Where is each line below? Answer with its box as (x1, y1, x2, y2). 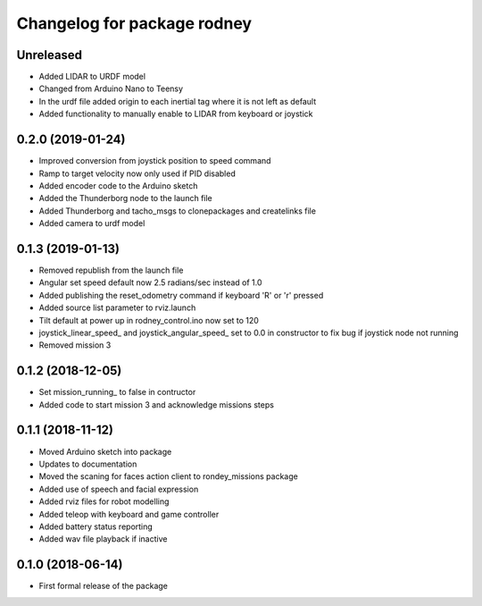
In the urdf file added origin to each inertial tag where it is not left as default (38, 96, 317, 106)
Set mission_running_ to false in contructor (38, 387, 196, 398)
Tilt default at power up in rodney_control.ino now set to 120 (38, 315, 259, 325)
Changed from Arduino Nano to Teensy (38, 83, 183, 94)
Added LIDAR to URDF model (38, 72, 146, 82)
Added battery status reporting (38, 521, 154, 532)
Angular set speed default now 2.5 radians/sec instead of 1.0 (38, 277, 262, 288)
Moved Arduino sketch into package (38, 446, 172, 457)
